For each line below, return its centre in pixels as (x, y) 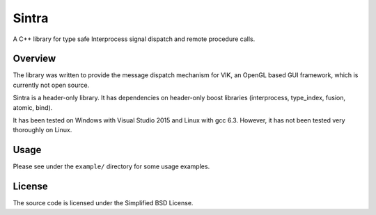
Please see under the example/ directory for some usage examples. (111, 166)
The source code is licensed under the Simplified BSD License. (103, 203)
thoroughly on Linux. (42, 130)
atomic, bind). (33, 107)
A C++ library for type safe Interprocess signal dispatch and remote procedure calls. (134, 39)
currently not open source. (51, 85)
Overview (34, 59)
